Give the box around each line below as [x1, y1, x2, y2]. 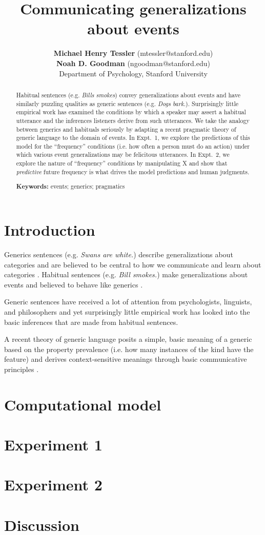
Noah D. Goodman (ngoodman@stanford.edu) [56, 57, 210, 68]
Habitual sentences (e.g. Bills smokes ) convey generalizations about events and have [16, 90, 240, 99]
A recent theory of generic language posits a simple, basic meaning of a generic [4, 334, 252, 344]
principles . [4, 363, 39, 374]
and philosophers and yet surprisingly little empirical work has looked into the [4, 306, 250, 317]
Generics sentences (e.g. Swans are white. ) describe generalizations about [4, 249, 233, 259]
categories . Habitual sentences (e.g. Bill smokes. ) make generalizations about [4, 269, 248, 280]
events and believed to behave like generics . [4, 279, 143, 290]
